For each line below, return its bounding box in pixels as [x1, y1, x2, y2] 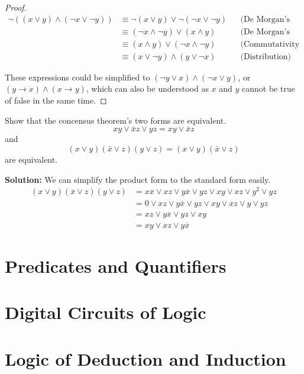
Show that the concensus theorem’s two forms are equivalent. [5, 114, 227, 126]
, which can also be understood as [86, 82, 209, 95]
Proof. [5, 1, 27, 13]
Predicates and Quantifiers [5, 253, 227, 278]
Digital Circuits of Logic [5, 300, 206, 324]
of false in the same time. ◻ [5, 93, 107, 106]
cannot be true [242, 82, 295, 95]
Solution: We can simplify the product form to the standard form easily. [5, 173, 271, 185]
